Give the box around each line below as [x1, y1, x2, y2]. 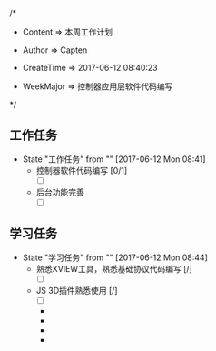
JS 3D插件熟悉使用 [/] [35, 285, 118, 296]
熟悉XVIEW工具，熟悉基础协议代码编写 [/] [35, 263, 192, 274]
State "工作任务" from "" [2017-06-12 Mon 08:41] [22, 154, 206, 165]
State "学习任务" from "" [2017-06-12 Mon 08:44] [22, 252, 209, 263]
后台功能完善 [35, 186, 84, 197]
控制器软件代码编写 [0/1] [35, 165, 128, 175]
